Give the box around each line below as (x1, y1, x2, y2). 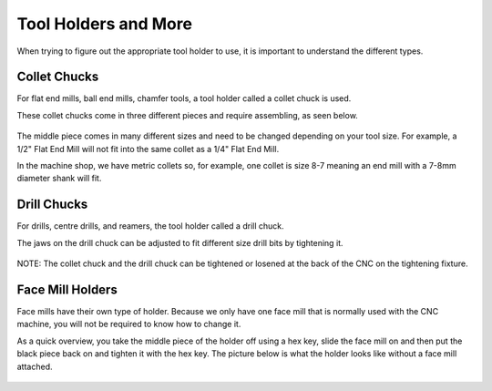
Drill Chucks (16, 197, 88, 212)
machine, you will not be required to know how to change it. (16, 319, 241, 330)
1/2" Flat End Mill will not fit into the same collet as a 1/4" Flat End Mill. (16, 143, 280, 154)
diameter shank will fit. (16, 173, 102, 184)
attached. (16, 361, 53, 372)
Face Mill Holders (16, 282, 118, 297)
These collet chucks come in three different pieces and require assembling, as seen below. (16, 109, 359, 120)
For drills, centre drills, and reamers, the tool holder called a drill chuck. (16, 221, 284, 232)
